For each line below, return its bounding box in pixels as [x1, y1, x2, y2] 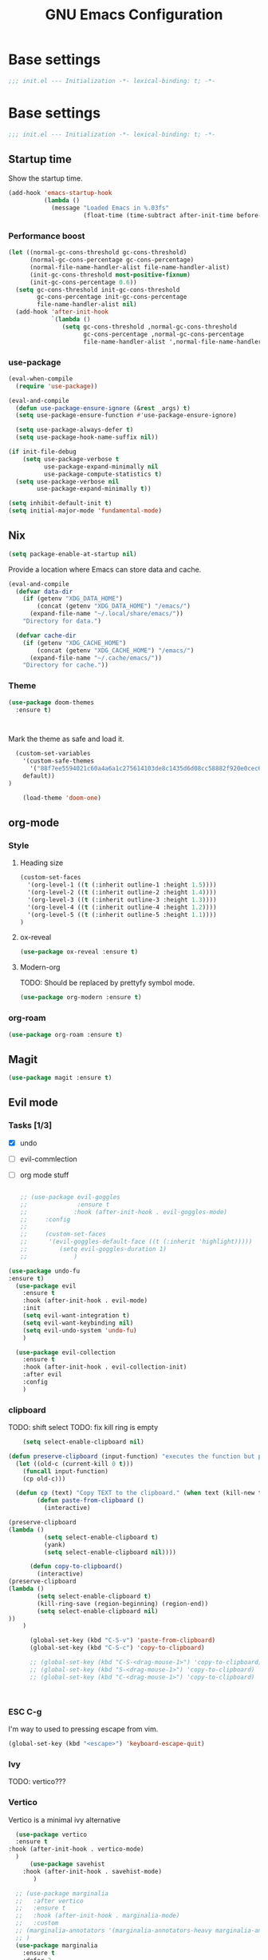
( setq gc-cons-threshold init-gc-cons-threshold [15, 285, 180, 293]
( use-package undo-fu [8, 1267, 81, 1275]
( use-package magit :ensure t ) [8, 1074, 112, 1082]
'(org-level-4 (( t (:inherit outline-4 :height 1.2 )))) [27, 903, 217, 911]
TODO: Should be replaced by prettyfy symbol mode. [19, 978, 195, 988]
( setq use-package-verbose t [22, 455, 120, 463]
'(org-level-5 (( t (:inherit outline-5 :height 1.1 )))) [27, 910, 217, 918]
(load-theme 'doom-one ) [22, 794, 102, 802]
